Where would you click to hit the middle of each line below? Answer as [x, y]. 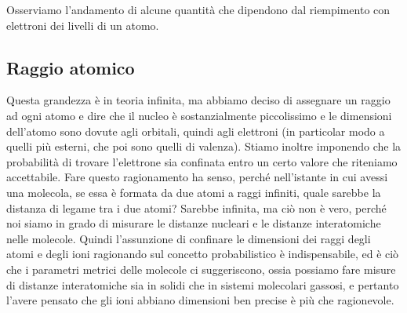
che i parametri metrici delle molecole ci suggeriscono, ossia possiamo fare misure [201, 269]
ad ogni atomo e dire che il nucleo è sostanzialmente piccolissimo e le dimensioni [199, 115]
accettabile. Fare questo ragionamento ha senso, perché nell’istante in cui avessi [197, 177]
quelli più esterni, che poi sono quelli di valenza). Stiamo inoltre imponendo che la [204, 146]
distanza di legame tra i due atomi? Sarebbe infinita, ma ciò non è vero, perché [196, 207]
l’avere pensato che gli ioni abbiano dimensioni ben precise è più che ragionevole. [200, 300]
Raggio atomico [71, 67]
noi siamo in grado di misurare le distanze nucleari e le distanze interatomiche [194, 223]
